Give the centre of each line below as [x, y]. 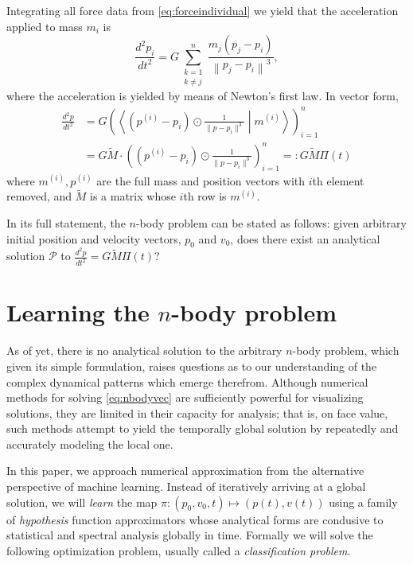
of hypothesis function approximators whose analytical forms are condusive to [195, 519]
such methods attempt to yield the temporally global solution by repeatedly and [203, 428]
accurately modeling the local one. [90, 443]
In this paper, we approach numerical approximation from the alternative [185, 471]
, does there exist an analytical [305, 238]
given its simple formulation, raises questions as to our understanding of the [192, 366]
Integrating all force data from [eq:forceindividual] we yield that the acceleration [203, 10]
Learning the [78, 312]
